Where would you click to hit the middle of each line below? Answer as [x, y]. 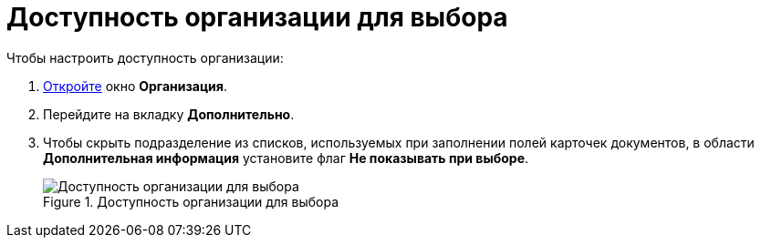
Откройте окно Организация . [135, 86]
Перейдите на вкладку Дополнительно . [169, 114]
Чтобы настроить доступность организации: [145, 57]
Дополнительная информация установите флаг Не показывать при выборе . [286, 158]
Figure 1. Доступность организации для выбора [191, 201]
